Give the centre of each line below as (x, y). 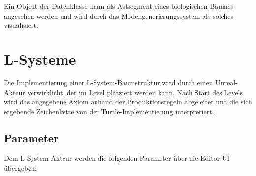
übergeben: (20, 168)
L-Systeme (40, 59)
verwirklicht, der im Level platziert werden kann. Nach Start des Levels (135, 92)
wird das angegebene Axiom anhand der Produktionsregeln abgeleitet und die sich (128, 102)
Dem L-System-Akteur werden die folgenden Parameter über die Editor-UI (117, 158)
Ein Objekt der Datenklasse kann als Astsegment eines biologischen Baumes (119, 6)
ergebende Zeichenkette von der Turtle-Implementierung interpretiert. (109, 111)
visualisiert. (21, 25)
